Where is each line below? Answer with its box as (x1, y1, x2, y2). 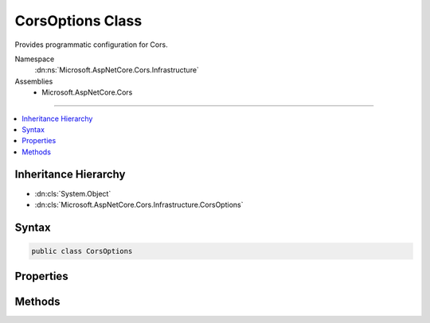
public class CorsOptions (31, 247, 133, 255)
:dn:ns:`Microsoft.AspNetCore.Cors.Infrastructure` (34, 65, 199, 75)
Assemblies (14, 76, 53, 86)
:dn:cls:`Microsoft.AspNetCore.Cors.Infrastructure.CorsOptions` (34, 200, 244, 209)
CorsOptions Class (14, 12, 143, 29)
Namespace (14, 54, 55, 64)
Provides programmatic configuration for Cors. (14, 40, 168, 49)
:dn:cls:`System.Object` (34, 189, 111, 198)
